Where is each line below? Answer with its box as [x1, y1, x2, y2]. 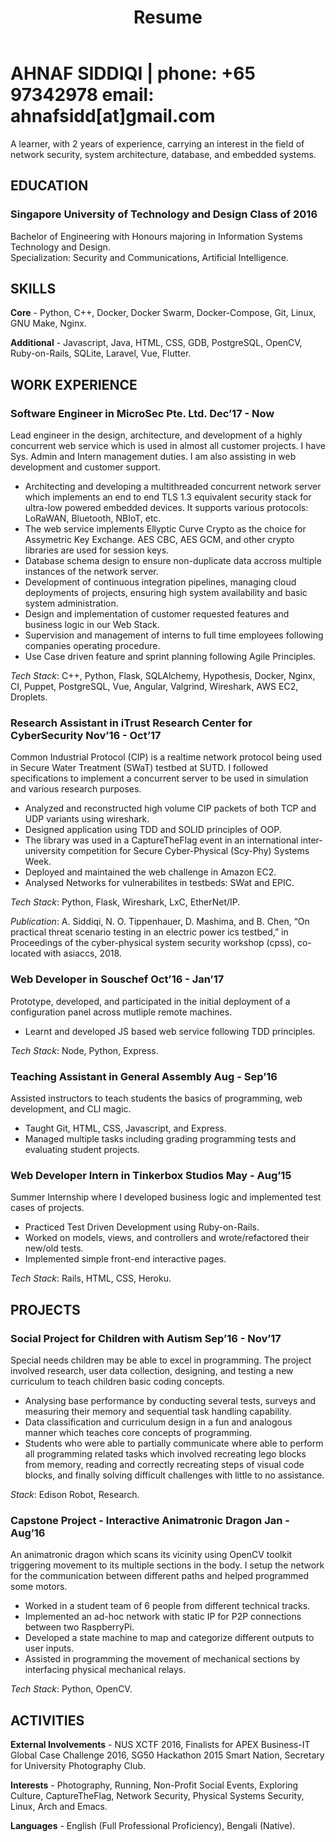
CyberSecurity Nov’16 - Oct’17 [10, 729, 162, 743]
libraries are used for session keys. [24, 544, 170, 556]
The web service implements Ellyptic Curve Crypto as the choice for [24, 523, 307, 535]
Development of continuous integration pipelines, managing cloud [24, 576, 297, 588]
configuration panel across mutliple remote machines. [10, 1006, 233, 1018]
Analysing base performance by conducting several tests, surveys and [24, 1395, 317, 1406]
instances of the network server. [24, 566, 159, 578]
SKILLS [10, 281, 57, 298]
